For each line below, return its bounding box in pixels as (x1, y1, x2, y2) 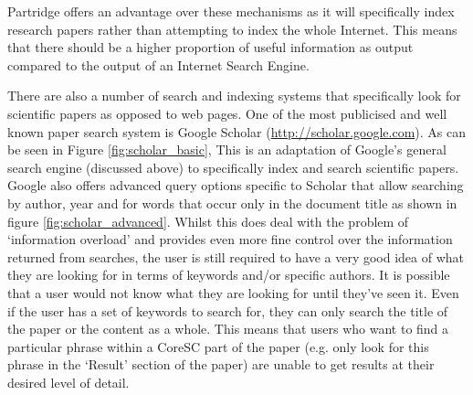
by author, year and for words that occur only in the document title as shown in (7, 193, 457, 212)
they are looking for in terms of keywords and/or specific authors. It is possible (7, 265, 450, 284)
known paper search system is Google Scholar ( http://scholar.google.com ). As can (7, 122, 466, 141)
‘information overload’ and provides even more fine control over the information (7, 230, 453, 249)
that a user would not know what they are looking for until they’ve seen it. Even (7, 283, 459, 302)
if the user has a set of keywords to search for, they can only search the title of (7, 301, 448, 320)
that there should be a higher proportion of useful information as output (7, 37, 414, 57)
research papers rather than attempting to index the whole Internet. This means (7, 19, 457, 38)
